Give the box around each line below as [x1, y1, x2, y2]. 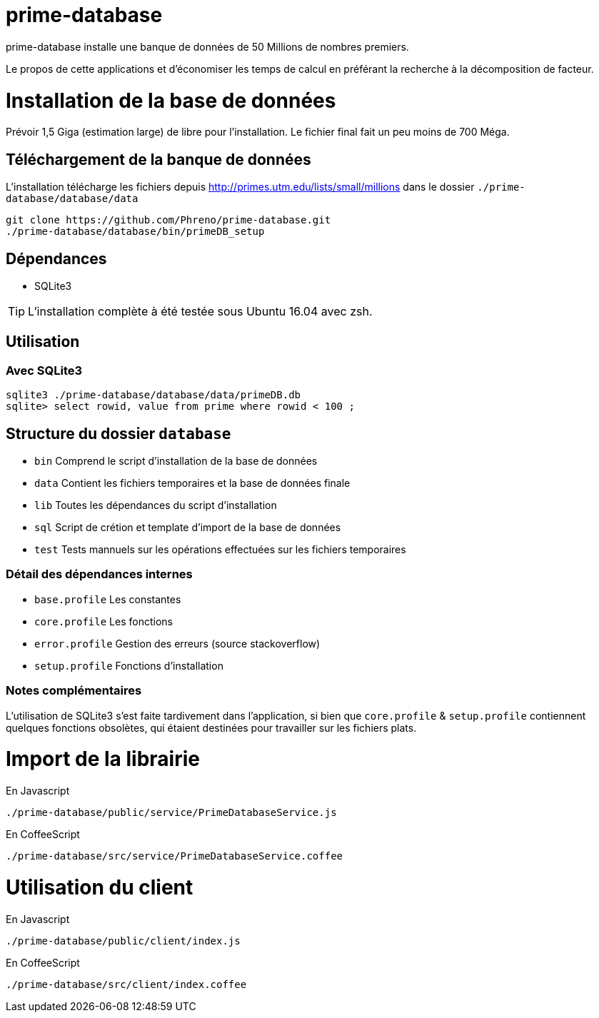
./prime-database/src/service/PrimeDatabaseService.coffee [6, 850, 343, 862]
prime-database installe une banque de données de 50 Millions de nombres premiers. [6, 40, 409, 53]
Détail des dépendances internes [6, 567, 193, 582]
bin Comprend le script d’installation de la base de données [34, 455, 318, 467]
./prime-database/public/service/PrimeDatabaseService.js [6, 807, 337, 818]
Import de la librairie [6, 747, 200, 772]
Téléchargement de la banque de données [6, 150, 311, 168]
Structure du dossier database [6, 424, 231, 443]
